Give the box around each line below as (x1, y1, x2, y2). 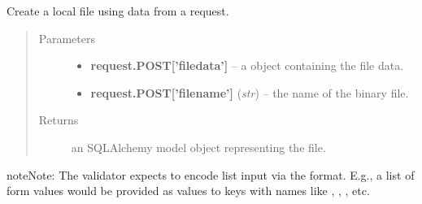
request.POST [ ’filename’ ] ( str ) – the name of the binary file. (90, 84, 409, 101)
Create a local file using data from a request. (7, 2, 229, 19)
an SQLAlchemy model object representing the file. (71, 138, 326, 155)
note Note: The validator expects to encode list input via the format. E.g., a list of (7, 166, 415, 183)
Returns (38, 111, 79, 128)
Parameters (38, 29, 95, 46)
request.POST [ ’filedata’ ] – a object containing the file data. (90, 57, 404, 74)
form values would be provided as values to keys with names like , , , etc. (7, 182, 370, 199)
